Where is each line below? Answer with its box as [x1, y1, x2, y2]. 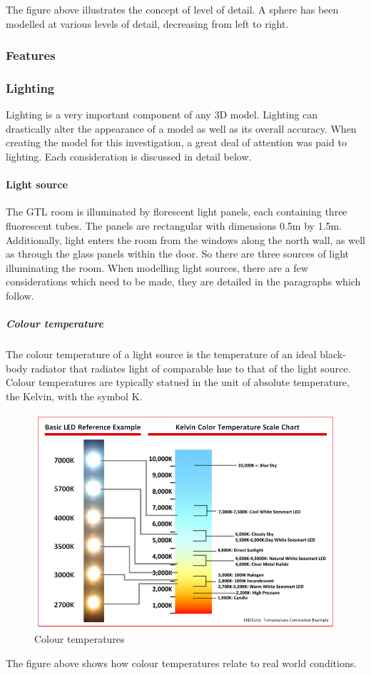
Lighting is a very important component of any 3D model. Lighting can [6, 107, 318, 122]
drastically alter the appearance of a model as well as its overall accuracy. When [6, 121, 357, 136]
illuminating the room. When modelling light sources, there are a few [6, 260, 308, 275]
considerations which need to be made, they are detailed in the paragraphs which [6, 274, 361, 289]
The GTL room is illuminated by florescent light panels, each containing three [6, 204, 347, 219]
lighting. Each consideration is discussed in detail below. [6, 149, 252, 164]
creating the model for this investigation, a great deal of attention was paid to [6, 135, 347, 150]
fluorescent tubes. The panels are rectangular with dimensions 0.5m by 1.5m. [6, 218, 342, 233]
